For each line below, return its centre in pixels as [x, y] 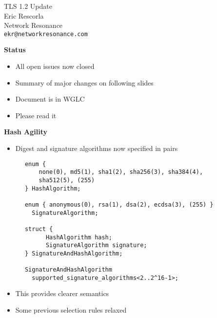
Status [15, 50]
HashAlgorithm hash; [79, 237]
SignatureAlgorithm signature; [96, 245]
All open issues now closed [55, 66]
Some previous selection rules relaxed [71, 310]
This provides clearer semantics [62, 293]
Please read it [36, 115]
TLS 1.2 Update [28, 6]
